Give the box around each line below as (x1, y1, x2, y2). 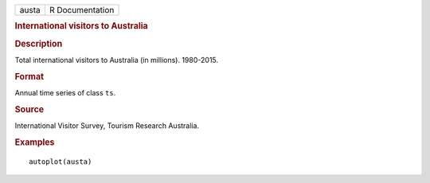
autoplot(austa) (29, 157, 92, 166)
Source (14, 103, 45, 115)
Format (14, 71, 44, 82)
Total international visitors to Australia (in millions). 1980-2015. (14, 55, 219, 64)
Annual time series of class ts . (14, 88, 116, 97)
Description (14, 38, 63, 49)
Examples (14, 136, 55, 147)
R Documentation (49, 5, 115, 15)
